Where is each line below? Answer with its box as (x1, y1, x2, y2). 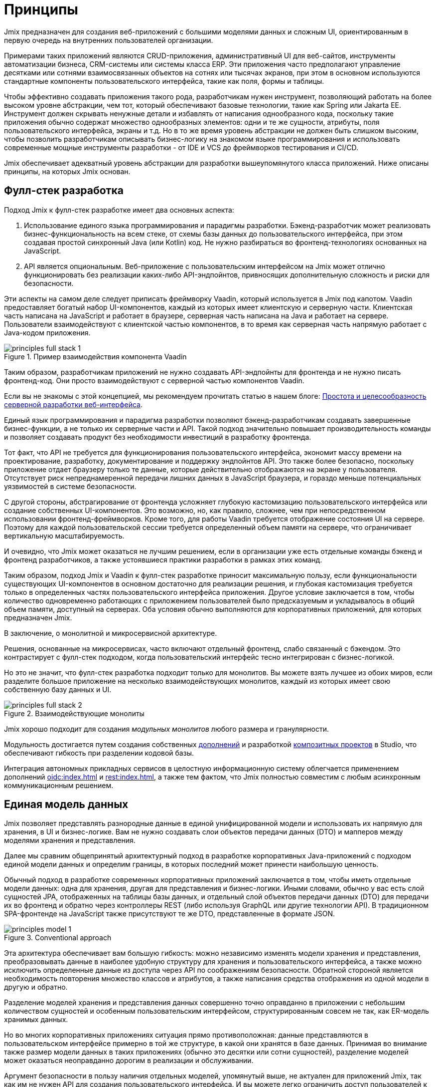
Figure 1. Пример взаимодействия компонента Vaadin (4, 352, 187, 361)
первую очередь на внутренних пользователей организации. (4, 35, 213, 44)
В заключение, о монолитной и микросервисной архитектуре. (4, 628, 217, 637)
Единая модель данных (4, 798, 129, 811)
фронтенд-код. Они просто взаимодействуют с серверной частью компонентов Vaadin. (4, 376, 304, 385)
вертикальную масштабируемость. (4, 531, 125, 540)
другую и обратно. (4, 983, 68, 992)
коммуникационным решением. (4, 781, 114, 790)
